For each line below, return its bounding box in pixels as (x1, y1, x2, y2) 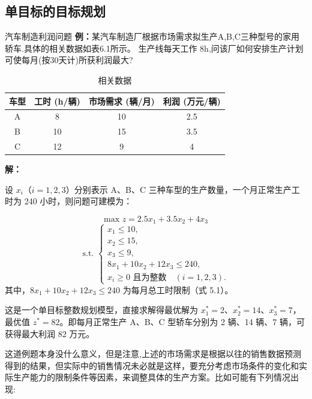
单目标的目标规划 (5, 2, 106, 20)
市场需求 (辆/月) (88, 94, 155, 107)
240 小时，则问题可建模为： (24, 195, 133, 207)
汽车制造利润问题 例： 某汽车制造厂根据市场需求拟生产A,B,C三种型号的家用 (5, 30, 299, 43)
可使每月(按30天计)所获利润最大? (5, 53, 133, 66)
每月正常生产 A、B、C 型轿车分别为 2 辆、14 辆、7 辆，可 (76, 315, 305, 328)
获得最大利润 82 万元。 (5, 327, 95, 340)
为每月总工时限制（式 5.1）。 (122, 283, 233, 296)
